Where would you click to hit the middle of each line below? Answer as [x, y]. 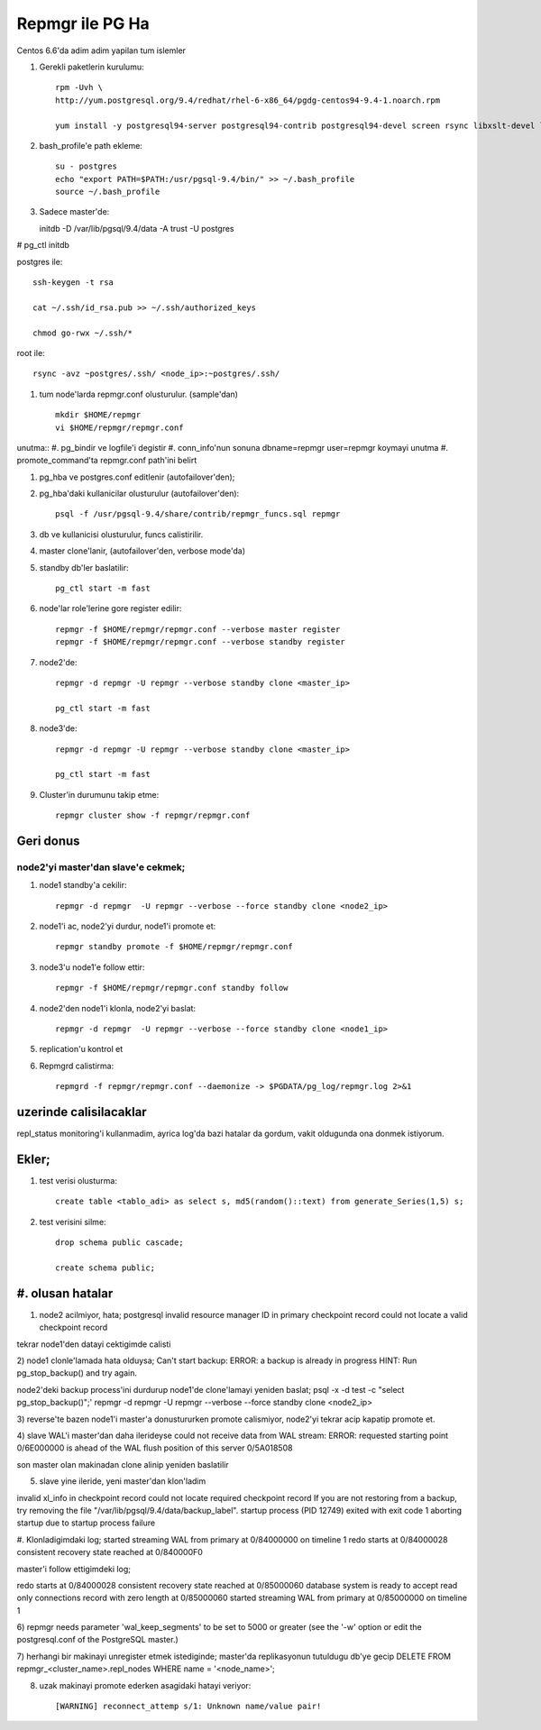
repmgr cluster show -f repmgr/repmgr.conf [153, 815]
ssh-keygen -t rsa [73, 283]
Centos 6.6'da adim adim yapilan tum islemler [101, 50]
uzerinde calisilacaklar [82, 1112]
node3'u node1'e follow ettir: [92, 967]
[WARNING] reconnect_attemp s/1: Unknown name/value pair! [188, 1707]
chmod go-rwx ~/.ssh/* [83, 333]
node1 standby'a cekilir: [83, 885]
